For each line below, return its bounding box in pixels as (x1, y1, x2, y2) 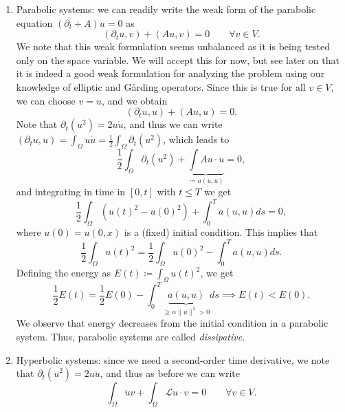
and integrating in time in (16, 184, 126, 199)
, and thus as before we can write (100, 366, 240, 380)
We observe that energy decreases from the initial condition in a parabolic (16, 316, 329, 330)
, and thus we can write (123, 117, 223, 131)
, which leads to (163, 132, 230, 147)
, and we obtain (101, 93, 168, 107)
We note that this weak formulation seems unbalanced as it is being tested (16, 39, 331, 54)
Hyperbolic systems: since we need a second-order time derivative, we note (16, 352, 330, 367)
